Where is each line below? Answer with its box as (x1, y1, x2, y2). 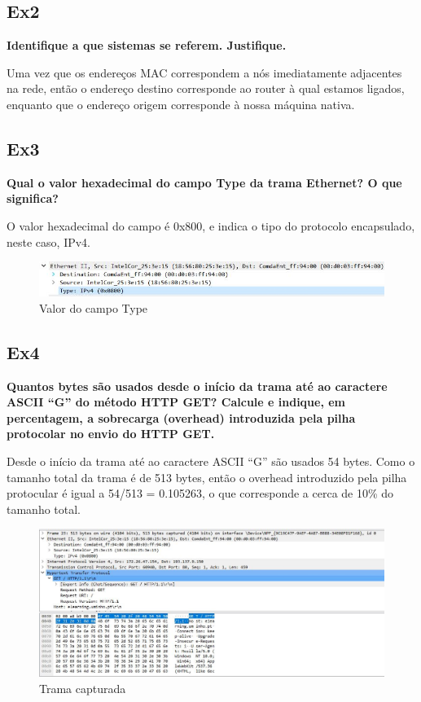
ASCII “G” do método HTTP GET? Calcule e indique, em (7, 393, 346, 410)
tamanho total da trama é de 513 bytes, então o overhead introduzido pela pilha (7, 468, 407, 485)
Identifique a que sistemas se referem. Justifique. (7, 37, 287, 54)
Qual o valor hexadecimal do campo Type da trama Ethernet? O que (7, 173, 402, 191)
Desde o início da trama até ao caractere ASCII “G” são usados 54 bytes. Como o (7, 453, 415, 470)
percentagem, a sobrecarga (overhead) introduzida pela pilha (7, 409, 356, 426)
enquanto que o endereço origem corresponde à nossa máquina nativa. (7, 95, 355, 112)
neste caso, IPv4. (7, 233, 90, 250)
